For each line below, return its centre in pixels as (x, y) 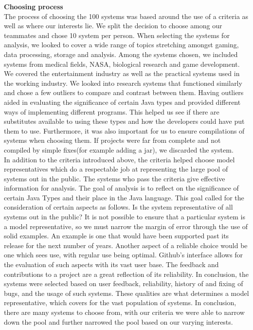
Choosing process (34, 6)
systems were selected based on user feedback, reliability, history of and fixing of (124, 283)
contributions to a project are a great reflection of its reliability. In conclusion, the (126, 274)
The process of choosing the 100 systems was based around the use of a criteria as (126, 16)
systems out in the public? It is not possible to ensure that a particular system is (125, 217)
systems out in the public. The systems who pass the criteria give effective (115, 178)
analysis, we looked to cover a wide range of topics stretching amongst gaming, (121, 45)
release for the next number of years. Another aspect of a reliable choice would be (126, 245)
